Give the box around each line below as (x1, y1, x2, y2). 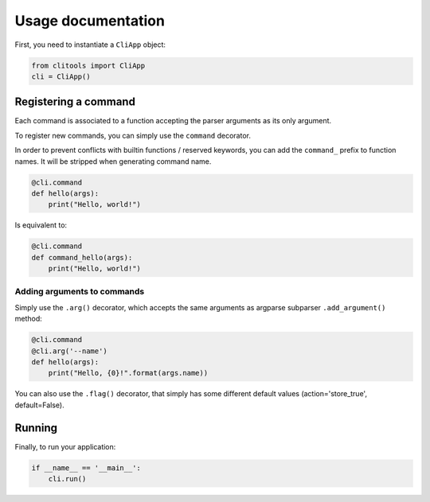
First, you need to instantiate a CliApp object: (14, 40, 166, 49)
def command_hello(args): (31, 253, 133, 262)
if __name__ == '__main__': (31, 463, 141, 473)
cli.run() (48, 474, 87, 484)
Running (14, 421, 58, 434)
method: (14, 314, 43, 324)
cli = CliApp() (31, 72, 91, 81)
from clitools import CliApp (31, 60, 146, 70)
